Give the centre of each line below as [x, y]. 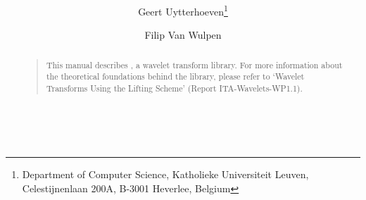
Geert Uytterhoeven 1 [183, 10]
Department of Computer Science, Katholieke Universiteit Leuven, [165, 174]
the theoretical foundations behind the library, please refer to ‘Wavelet [175, 76]
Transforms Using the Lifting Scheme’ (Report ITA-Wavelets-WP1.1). [174, 88]
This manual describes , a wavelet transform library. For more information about [194, 64]
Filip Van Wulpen [183, 35]
